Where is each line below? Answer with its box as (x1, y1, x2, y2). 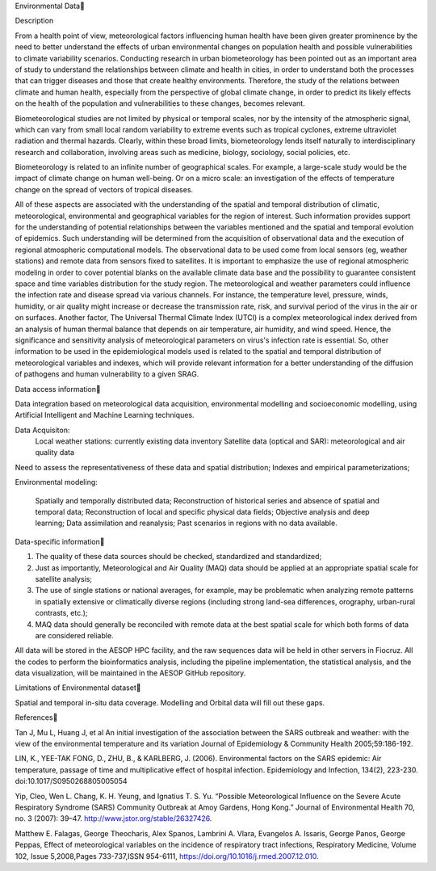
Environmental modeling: (15, 478, 99, 487)
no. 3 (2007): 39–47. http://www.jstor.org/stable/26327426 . (15, 814, 212, 823)
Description (15, 16, 54, 26)
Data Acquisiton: (15, 425, 70, 435)
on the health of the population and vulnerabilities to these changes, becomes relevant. (15, 99, 306, 108)
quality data (35, 448, 75, 457)
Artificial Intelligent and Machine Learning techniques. (15, 410, 195, 420)
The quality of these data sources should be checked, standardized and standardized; (35, 552, 322, 562)
